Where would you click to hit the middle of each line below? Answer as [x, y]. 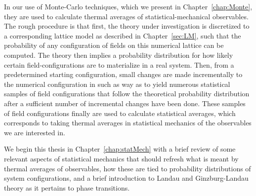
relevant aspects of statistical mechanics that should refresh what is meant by [121, 158]
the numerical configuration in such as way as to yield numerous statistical [117, 84]
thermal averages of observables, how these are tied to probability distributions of [128, 168]
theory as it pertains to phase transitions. [67, 187]
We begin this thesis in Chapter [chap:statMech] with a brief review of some [120, 149]
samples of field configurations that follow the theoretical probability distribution [127, 94]
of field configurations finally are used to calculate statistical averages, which [120, 113]
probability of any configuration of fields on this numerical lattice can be [114, 45]
